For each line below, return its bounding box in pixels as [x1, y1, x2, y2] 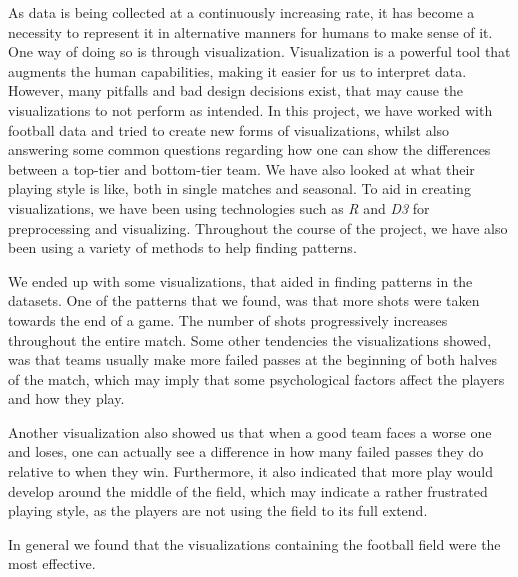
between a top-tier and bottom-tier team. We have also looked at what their [8, 158, 475, 179]
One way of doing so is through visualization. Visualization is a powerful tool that [8, 41, 511, 62]
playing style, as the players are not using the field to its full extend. [8, 500, 428, 521]
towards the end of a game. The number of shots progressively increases [8, 309, 448, 330]
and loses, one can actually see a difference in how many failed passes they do [8, 441, 484, 462]
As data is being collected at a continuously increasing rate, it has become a [8, 2, 475, 22]
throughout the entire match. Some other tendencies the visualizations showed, [8, 329, 492, 350]
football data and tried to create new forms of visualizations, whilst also [8, 119, 450, 140]
